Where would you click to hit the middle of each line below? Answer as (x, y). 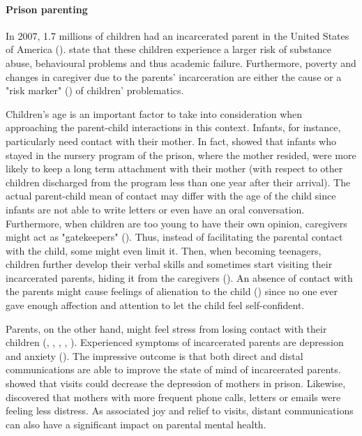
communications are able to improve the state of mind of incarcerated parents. (173, 369)
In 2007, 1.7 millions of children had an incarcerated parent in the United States (178, 35)
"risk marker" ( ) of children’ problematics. (95, 90)
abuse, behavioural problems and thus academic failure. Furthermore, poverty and (181, 62)
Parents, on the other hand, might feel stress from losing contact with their (166, 328)
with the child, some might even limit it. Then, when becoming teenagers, (164, 250)
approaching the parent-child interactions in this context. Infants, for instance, (173, 127)
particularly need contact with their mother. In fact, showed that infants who (171, 141)
